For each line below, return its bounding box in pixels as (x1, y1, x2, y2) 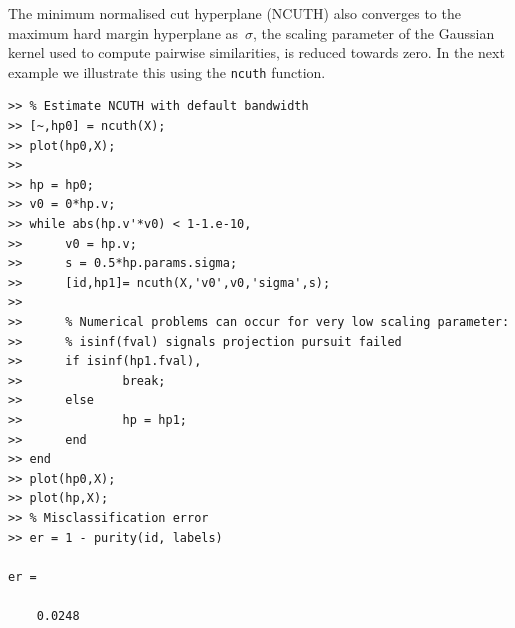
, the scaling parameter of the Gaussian (253, 22, 495, 43)
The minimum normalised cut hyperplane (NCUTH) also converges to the (8, 3, 461, 23)
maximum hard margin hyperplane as (8, 22, 239, 43)
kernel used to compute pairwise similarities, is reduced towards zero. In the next (8, 42, 505, 63)
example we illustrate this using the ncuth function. (8, 61, 326, 82)
